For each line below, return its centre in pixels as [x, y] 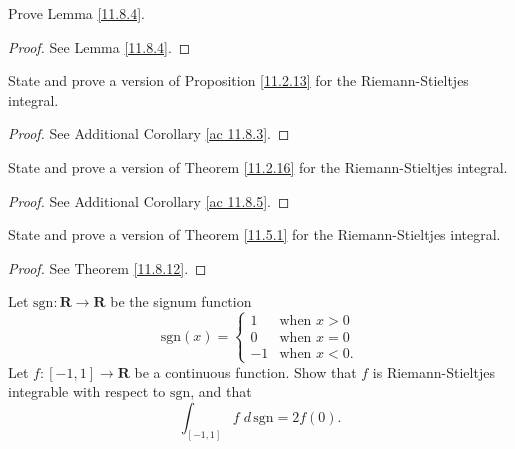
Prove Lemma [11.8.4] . [76, 13]
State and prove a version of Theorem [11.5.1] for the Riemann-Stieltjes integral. [254, 234]
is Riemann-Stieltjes [433, 371]
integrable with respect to [87, 391]
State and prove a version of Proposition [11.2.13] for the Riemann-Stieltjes [238, 80]
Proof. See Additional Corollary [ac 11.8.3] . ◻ [149, 133]
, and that [221, 391]
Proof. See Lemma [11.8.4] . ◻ [99, 46]
